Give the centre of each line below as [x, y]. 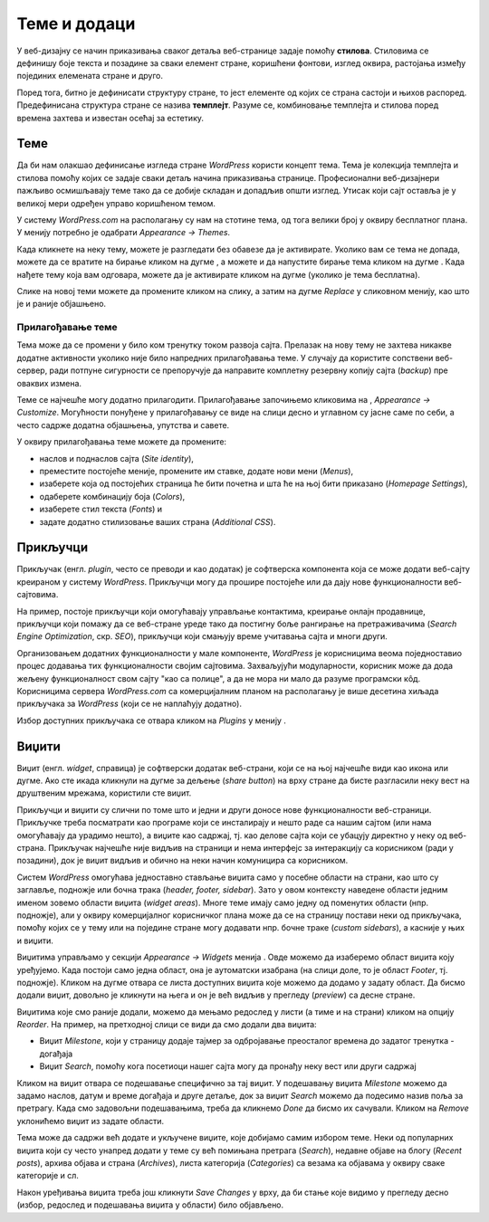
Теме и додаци [76, 24]
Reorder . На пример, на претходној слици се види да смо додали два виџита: [167, 1025]
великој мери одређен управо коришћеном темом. [116, 203]
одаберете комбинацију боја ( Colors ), [112, 496]
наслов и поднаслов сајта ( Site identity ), [117, 458]
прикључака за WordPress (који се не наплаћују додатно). [129, 704]
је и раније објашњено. [62, 304]
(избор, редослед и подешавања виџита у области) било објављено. [150, 1205]
